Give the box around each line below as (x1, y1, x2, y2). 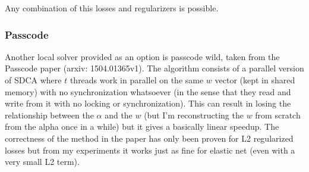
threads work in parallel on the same (70, 74, 204, 86)
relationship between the (5, 108, 94, 121)
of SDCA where (5, 74, 62, 86)
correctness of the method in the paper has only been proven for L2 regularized (5, 132, 294, 144)
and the (105, 108, 133, 121)
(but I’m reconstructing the (144, 108, 244, 121)
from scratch (255, 108, 301, 121)
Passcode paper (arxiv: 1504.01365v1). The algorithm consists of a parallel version (5, 62, 304, 74)
